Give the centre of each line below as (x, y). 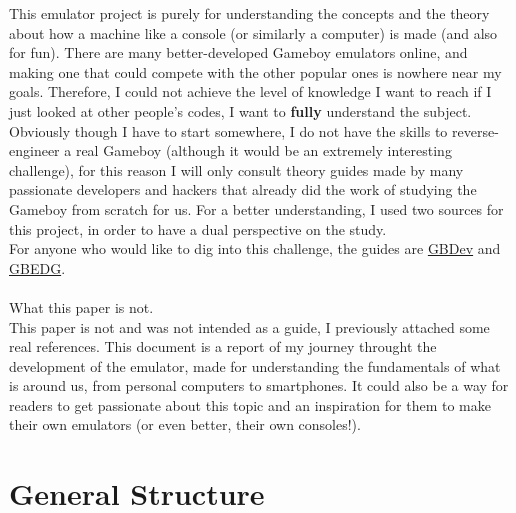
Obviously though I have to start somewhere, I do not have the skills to (228, 130)
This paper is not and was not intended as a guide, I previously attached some (249, 326)
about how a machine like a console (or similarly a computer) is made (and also (253, 32)
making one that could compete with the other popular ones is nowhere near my (255, 71)
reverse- (475, 130)
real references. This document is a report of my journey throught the (223, 346)
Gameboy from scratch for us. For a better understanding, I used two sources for (256, 208)
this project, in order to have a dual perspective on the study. (198, 228)
